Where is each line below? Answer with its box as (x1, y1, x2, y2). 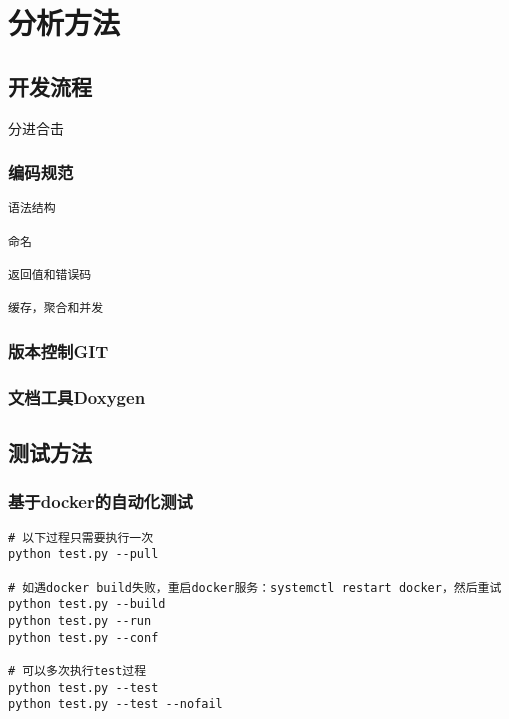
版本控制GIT (8, 338, 109, 363)
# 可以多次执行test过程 (8, 663, 147, 678)
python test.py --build (8, 597, 166, 612)
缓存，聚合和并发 (8, 301, 104, 316)
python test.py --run (8, 613, 152, 628)
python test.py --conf (8, 630, 159, 645)
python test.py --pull (8, 547, 159, 562)
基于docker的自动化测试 (8, 489, 193, 514)
